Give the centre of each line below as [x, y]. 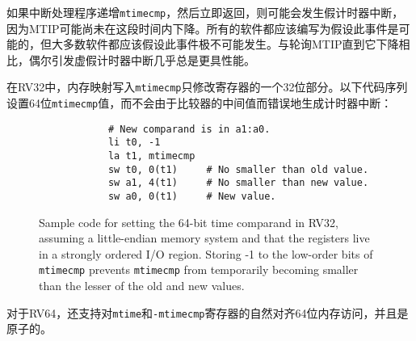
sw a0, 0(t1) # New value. [192, 197]
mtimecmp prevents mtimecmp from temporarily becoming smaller [199, 269]
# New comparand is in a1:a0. [189, 129]
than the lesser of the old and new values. [142, 286]
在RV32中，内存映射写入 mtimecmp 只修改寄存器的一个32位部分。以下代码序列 [207, 87]
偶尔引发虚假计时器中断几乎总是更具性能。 [142, 59]
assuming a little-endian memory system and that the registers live [204, 238]
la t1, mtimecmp [151, 156]
